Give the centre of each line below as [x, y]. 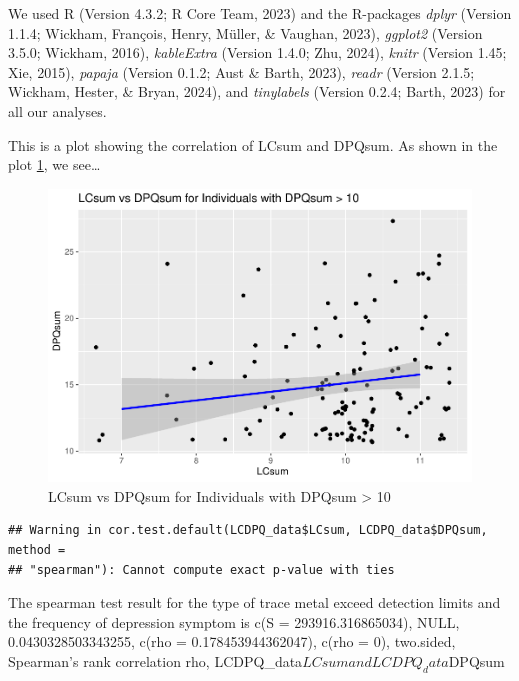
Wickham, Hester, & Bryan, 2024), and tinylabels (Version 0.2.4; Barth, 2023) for [257, 91]
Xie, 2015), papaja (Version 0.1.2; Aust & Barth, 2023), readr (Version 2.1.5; [241, 71]
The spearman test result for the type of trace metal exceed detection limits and [254, 602]
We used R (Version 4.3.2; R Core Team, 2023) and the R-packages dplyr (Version [260, 13]
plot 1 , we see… [54, 164]
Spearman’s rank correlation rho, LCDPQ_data [155, 661]
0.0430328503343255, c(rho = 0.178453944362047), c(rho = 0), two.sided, [232, 641]
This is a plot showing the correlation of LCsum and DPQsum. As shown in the [253, 144]
